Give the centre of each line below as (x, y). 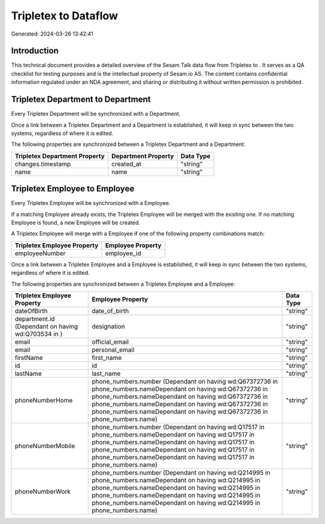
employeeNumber (40, 253)
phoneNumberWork (43, 491)
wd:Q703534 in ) (39, 333)
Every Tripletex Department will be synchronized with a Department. (96, 114)
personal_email (113, 350)
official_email (110, 342)
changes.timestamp (43, 164)
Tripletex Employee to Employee (73, 189)
